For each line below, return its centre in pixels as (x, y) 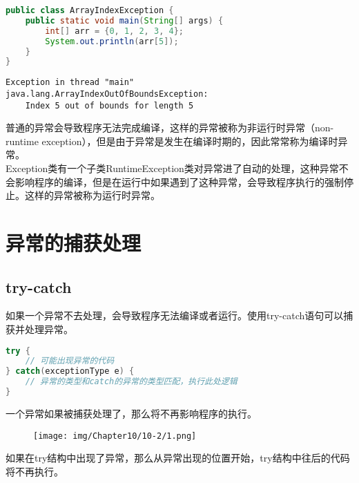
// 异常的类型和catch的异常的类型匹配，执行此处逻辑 (131, 382)
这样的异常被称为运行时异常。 (92, 195)
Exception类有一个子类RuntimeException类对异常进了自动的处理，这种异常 (172, 168)
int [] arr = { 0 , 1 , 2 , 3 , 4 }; (114, 31)
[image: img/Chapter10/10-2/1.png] (115, 436)
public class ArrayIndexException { (90, 10)
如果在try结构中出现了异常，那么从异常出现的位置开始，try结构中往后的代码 (178, 458)
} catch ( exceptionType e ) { (70, 371)
